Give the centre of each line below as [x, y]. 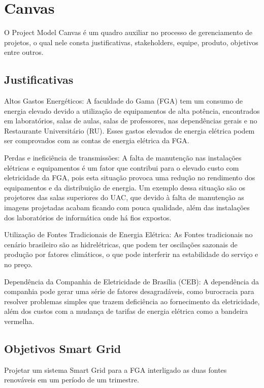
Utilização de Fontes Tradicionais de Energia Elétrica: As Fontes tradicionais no [128, 234]
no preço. [19, 264]
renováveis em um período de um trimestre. [72, 380]
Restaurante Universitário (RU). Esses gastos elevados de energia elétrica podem [129, 130]
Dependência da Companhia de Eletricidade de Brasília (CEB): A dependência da [132, 281]
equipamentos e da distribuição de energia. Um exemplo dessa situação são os [125, 187]
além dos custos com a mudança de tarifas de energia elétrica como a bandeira [126, 311]
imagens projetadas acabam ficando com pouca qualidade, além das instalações [127, 207]
